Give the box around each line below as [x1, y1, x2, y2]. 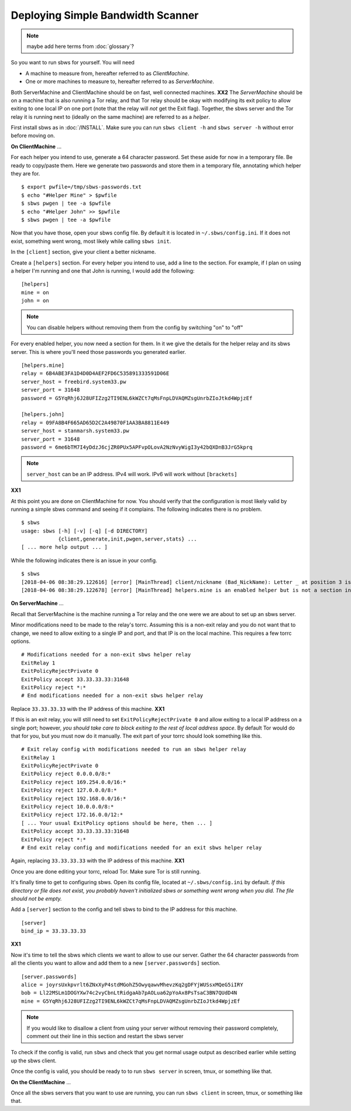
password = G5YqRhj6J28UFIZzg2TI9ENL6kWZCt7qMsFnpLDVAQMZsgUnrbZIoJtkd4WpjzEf [21, 395, 253, 401]
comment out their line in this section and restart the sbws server [26, 1033, 184, 1040]
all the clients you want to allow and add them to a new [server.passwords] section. [11, 959, 221, 966]
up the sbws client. [11, 1057, 57, 1064]
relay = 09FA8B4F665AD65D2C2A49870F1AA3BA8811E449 [21, 419, 170, 426]
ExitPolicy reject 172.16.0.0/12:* [21, 811, 123, 818]
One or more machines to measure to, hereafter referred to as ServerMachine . [25, 78, 215, 85]
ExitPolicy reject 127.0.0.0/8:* [21, 787, 117, 794]
